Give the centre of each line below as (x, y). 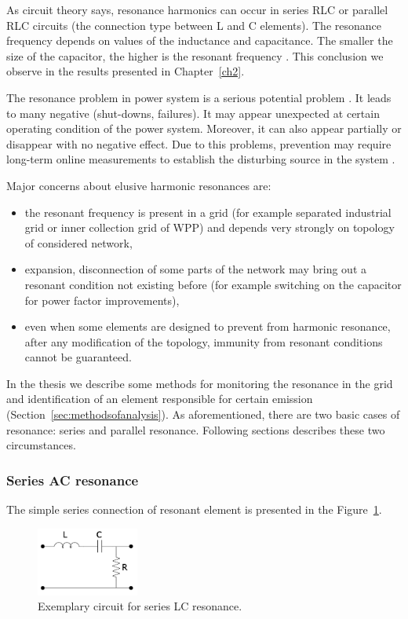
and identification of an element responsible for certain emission (160, 399)
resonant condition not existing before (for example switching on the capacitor (213, 284)
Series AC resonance (73, 480)
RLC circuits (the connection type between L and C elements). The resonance (194, 25)
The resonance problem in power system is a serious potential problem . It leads (199, 97)
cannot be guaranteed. (78, 357)
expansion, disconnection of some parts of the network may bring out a (195, 269)
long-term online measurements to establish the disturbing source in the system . (201, 159)
